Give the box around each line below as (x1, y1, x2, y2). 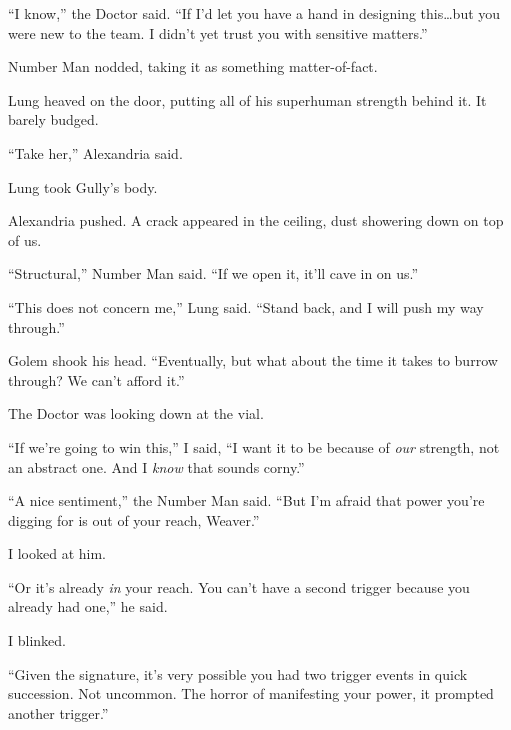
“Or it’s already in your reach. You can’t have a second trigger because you (8, 576, 470, 597)
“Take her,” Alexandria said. (8, 142, 183, 163)
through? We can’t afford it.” (8, 369, 185, 390)
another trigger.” (8, 702, 109, 723)
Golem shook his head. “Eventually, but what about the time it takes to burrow (8, 350, 498, 371)
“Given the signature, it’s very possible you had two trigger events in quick (8, 663, 468, 684)
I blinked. (8, 630, 66, 651)
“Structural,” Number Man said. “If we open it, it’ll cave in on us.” (8, 263, 419, 284)
